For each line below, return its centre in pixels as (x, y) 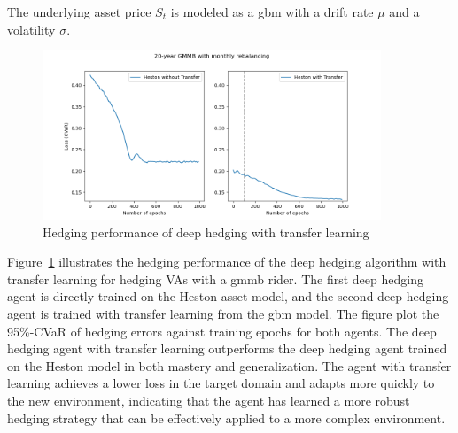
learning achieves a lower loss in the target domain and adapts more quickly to (221, 383)
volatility (31, 29)
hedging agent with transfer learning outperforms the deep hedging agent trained (227, 348)
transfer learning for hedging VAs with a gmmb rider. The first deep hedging (215, 278)
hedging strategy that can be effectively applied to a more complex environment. (226, 418)
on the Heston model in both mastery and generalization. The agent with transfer (229, 365)
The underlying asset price (79, 12)
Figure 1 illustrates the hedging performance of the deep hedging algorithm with (227, 262)
